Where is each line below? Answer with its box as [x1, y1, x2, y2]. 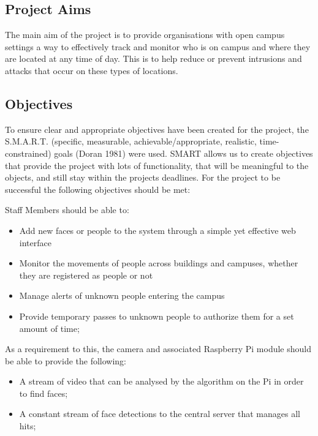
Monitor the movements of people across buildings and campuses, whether [19, 257, 298, 269]
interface [19, 236, 51, 249]
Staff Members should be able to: [5, 203, 129, 216]
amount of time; [19, 321, 80, 334]
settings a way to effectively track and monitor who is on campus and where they [5, 40, 311, 53]
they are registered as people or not [19, 268, 153, 281]
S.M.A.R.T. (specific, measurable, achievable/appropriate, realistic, [5, 135, 257, 148]
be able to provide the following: [5, 354, 127, 367]
